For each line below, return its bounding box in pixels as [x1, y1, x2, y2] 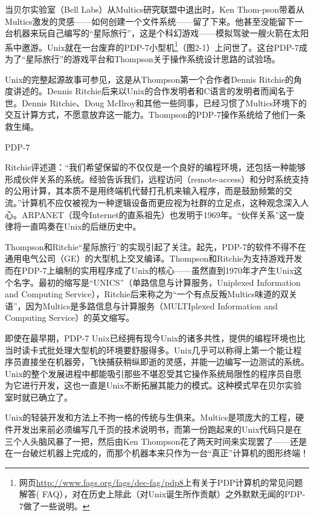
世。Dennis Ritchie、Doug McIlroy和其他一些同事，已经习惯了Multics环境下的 [5, 96, 307, 109]
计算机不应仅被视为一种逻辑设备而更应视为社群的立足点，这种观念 [21, 196, 284, 208]
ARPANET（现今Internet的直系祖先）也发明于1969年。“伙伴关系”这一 [21, 208, 296, 221]
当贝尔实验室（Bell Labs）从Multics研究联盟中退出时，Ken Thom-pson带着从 [5, 3, 305, 15]
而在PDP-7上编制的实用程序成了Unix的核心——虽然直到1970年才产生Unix [5, 263, 294, 276]
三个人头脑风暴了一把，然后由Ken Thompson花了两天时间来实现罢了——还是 [5, 434, 307, 447]
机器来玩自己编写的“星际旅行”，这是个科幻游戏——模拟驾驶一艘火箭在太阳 [13, 27, 309, 39]
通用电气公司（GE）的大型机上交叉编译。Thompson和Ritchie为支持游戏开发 [5, 252, 303, 265]
